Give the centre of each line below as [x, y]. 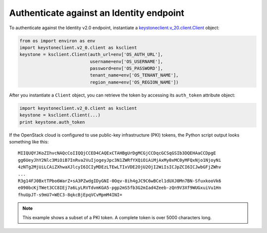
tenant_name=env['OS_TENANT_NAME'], [134, 75]
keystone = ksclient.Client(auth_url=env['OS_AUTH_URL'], [91, 55]
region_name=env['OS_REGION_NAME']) [134, 82]
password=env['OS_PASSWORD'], [126, 69]
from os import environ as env [58, 41]
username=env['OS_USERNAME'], [126, 61]
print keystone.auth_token [52, 122]
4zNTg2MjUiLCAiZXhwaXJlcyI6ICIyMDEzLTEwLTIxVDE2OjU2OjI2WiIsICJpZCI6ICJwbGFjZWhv [120, 167]
